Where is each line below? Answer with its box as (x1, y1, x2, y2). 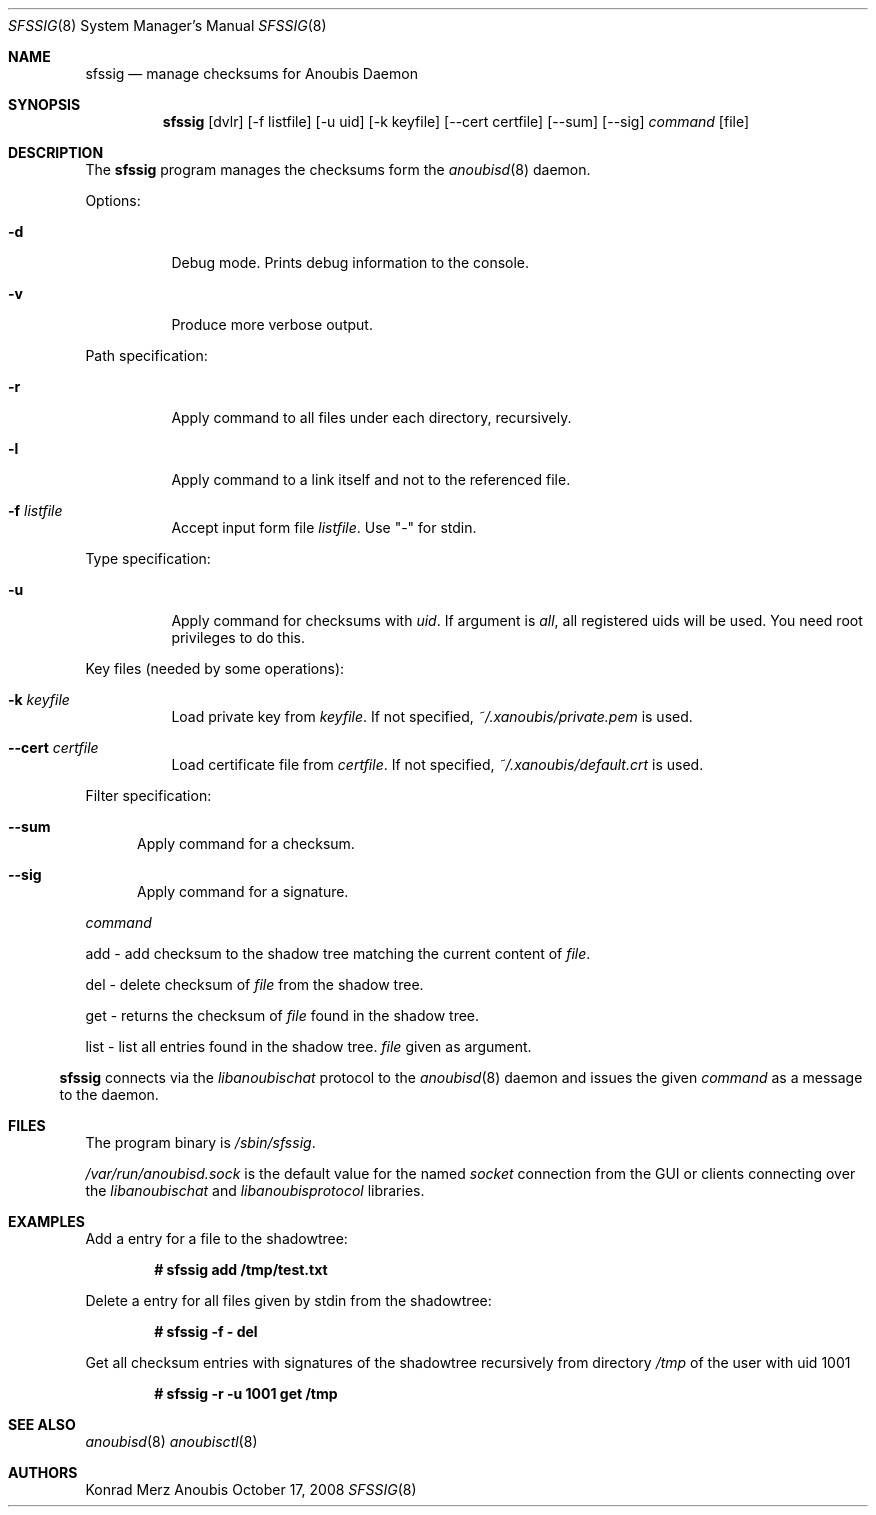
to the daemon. (59, 1086, 159, 1103)
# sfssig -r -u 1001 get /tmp (154, 1385, 338, 1402)
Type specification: (85, 550, 211, 567)
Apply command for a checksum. (137, 835, 355, 852)
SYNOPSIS (8, 96, 81, 113)
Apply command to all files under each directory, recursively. (171, 409, 572, 426)
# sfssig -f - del (154, 1323, 258, 1340)
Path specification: (85, 347, 208, 364)
